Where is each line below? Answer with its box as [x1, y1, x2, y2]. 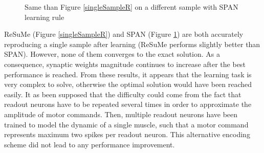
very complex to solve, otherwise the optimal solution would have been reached [4, 79, 252, 90]
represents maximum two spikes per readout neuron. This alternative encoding [4, 129, 250, 140]
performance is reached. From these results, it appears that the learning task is [4, 69, 252, 79]
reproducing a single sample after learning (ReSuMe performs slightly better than [4, 38, 260, 49]
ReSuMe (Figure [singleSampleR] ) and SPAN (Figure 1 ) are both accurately [4, 29, 244, 39]
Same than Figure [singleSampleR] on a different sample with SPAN [25, 2, 238, 12]
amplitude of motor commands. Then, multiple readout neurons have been [4, 108, 238, 119]
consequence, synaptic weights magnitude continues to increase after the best [4, 58, 246, 69]
